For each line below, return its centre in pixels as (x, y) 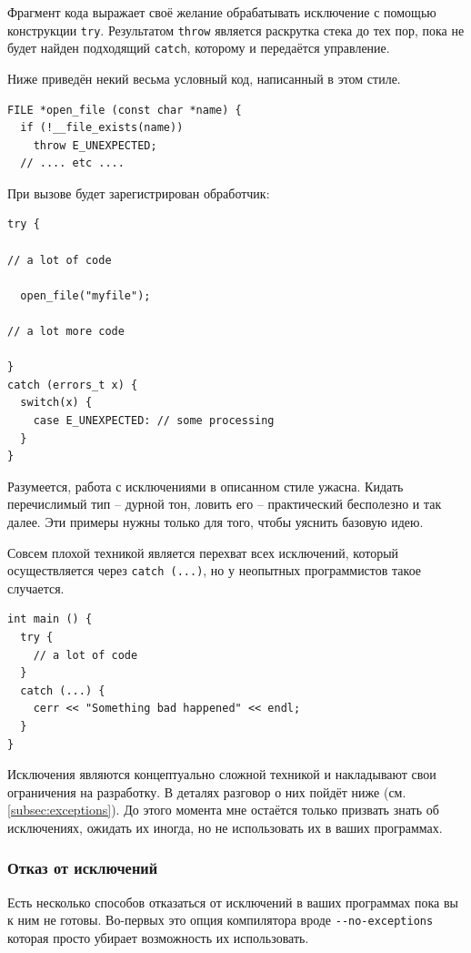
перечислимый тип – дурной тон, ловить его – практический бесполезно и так (225, 504)
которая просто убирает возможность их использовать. (158, 938)
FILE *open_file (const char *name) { (125, 110)
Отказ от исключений (83, 868)
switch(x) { (56, 403)
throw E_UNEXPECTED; (95, 145)
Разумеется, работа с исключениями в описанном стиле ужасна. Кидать (205, 486)
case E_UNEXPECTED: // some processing (154, 421)
